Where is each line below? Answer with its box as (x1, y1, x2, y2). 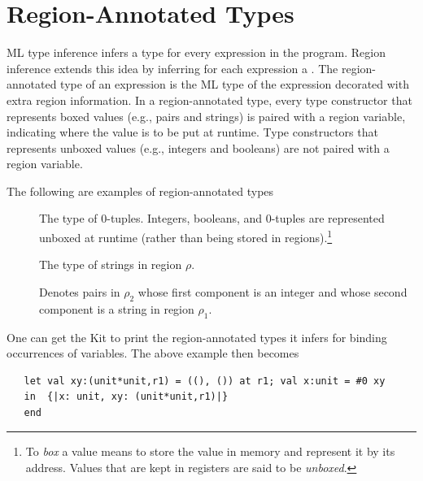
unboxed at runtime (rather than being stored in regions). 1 (39, 227, 333, 245)
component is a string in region (39, 300, 194, 317)
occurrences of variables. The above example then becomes (7, 344, 299, 362)
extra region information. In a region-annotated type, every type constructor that (7, 91, 412, 108)
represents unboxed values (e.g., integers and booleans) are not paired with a (7, 139, 390, 156)
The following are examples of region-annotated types (7, 182, 274, 199)
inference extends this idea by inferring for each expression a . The (7, 59, 338, 76)
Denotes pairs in (39, 283, 120, 300)
